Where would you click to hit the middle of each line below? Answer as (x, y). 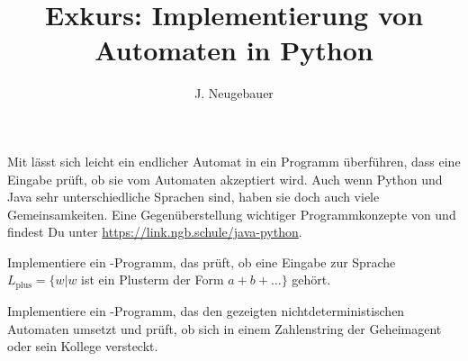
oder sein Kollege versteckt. (83, 346)
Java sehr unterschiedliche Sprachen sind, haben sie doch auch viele (193, 197)
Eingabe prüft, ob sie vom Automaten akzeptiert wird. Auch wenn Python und (225, 179)
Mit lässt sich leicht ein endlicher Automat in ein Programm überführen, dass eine (234, 161)
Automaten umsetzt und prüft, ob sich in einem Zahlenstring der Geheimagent (225, 328)
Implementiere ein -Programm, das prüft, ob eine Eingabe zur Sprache (202, 262)
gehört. (311, 280)
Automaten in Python (234, 50)
